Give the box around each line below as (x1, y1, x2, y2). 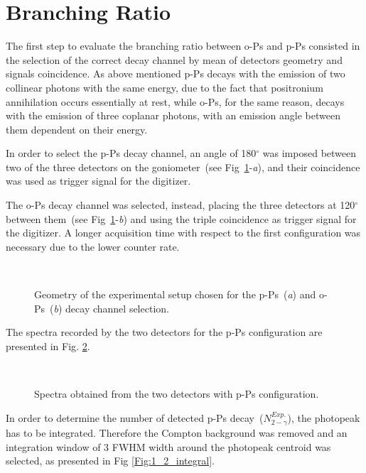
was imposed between (262, 146, 357, 161)
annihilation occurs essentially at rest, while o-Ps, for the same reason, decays (6, 94, 345, 109)
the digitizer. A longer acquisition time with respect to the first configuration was (6, 225, 361, 240)
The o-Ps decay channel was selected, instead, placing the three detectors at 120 (6, 197, 355, 212)
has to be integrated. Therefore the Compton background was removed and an (6, 425, 348, 440)
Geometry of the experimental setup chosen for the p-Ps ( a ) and (34, 287, 316, 302)
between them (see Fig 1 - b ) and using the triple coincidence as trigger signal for (6, 211, 357, 226)
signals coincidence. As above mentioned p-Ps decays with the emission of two (6, 66, 345, 81)
